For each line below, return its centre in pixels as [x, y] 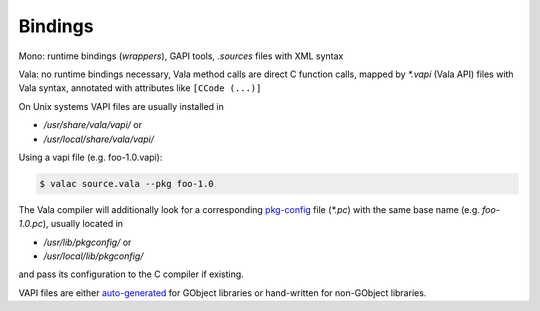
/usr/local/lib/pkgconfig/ [93, 256]
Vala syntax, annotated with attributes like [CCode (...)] [140, 88]
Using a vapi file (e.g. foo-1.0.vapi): [90, 157]
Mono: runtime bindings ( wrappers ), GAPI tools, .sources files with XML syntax [181, 56]
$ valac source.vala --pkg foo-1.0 [126, 183]
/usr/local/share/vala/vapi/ [99, 139]
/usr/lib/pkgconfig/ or [87, 242]
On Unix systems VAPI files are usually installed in [121, 106]
